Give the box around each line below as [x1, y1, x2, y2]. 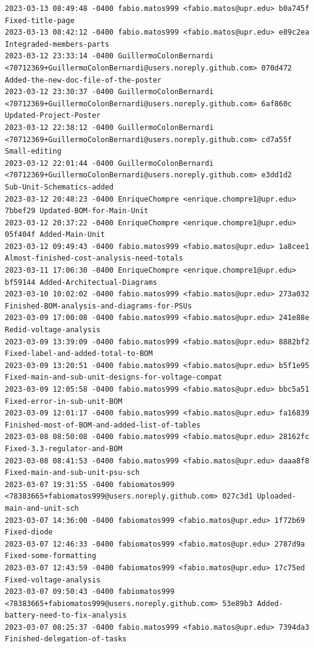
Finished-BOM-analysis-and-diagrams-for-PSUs [5, 301, 192, 310]
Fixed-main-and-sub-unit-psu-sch [5, 468, 140, 477]
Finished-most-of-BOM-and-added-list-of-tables [5, 420, 201, 429]
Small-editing [5, 147, 62, 156]
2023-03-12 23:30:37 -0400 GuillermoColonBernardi [5, 87, 214, 97]
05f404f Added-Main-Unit [5, 230, 105, 239]
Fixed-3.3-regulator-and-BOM [5, 444, 123, 453]
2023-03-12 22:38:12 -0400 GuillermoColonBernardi [5, 123, 214, 132]
